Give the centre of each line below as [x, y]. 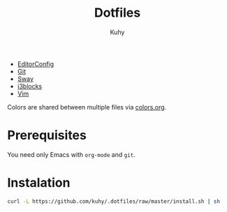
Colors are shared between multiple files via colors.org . [87, 107]
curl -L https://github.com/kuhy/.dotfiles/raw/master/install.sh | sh [113, 201]
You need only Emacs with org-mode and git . [71, 154]
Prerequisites [47, 136]
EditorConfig [36, 63]
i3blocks [30, 86]
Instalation [39, 183]
